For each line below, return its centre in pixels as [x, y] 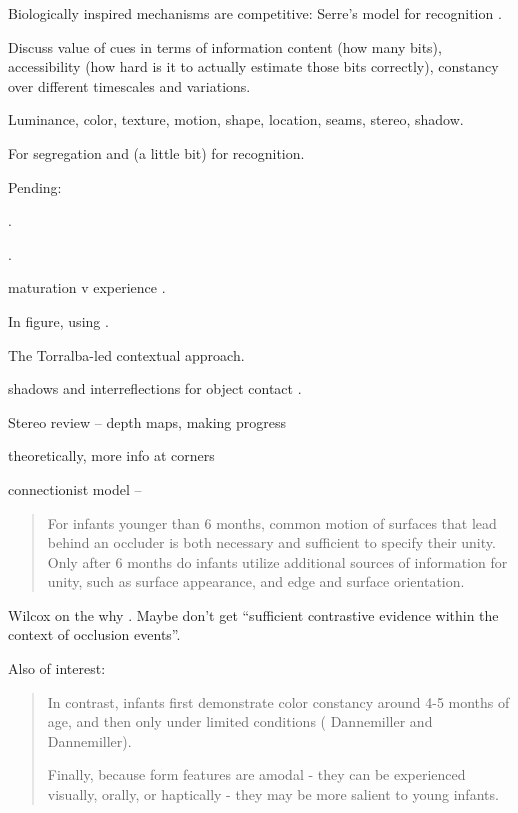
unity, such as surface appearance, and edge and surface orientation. [256, 581]
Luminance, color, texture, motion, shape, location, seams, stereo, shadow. [236, 119]
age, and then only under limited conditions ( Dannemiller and [240, 721]
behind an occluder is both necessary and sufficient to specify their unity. [271, 542]
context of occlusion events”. [94, 634]
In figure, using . [58, 320]
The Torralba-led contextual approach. [126, 354]
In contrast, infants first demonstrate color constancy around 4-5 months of [278, 701]
